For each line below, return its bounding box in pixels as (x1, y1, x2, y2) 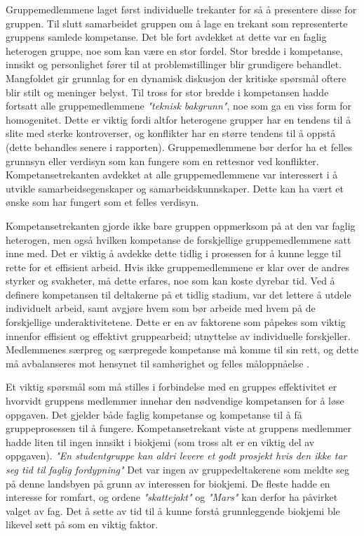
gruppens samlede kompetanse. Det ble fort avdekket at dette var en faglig (6, 30, 327, 44)
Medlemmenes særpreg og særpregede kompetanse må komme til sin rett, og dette (6, 342, 358, 357)
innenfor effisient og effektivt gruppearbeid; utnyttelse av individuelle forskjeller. (6, 328, 351, 343)
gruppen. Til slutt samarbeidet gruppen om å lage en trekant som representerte (6, 15, 348, 30)
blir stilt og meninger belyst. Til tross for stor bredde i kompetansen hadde (6, 84, 329, 99)
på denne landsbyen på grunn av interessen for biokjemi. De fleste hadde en (6, 476, 330, 490)
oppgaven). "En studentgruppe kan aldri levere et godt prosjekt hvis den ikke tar (6, 448, 347, 463)
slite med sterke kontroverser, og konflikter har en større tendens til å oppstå (6, 126, 336, 140)
